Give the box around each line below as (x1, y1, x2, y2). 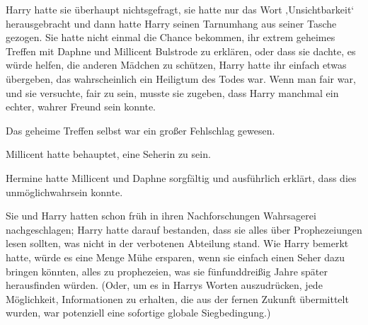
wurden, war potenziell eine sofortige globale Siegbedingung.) (6, 305, 271, 320)
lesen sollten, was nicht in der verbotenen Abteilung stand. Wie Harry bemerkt (6, 236, 349, 251)
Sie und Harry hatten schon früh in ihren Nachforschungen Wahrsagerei (6, 208, 316, 223)
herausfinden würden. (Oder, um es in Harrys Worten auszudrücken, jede (6, 278, 323, 292)
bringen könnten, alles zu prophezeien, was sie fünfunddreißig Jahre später (6, 263, 328, 278)
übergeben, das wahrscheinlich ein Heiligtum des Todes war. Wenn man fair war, (6, 71, 356, 86)
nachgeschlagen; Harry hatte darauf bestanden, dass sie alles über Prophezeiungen (6, 222, 362, 236)
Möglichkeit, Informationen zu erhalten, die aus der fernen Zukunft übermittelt (6, 291, 349, 306)
